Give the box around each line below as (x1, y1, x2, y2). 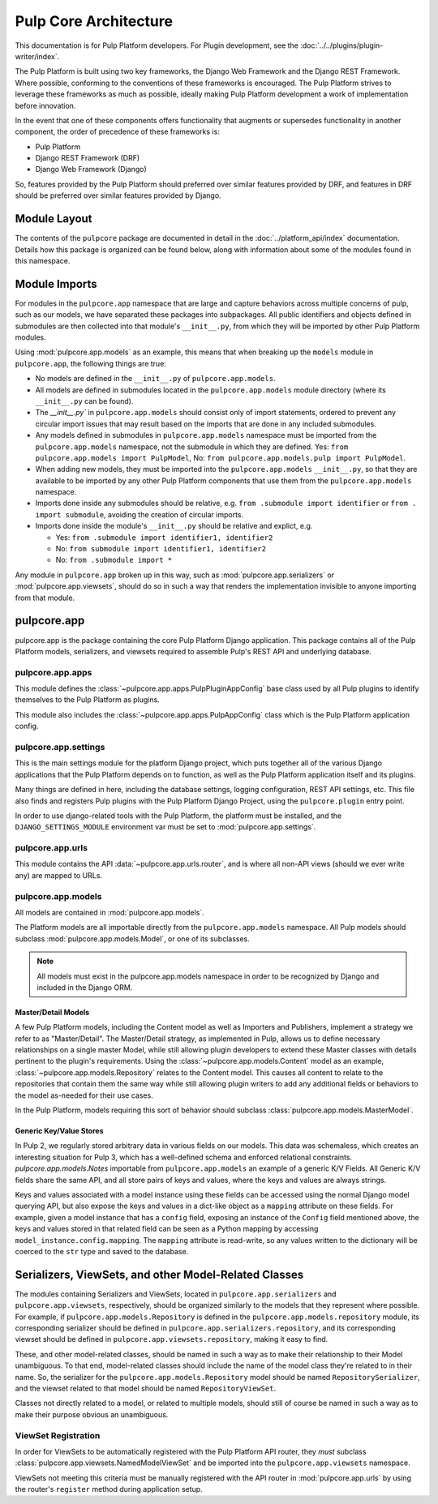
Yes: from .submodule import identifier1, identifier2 (55, 532, 273, 542)
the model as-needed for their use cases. (15, 1091, 153, 1100)
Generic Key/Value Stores (15, 1126, 104, 1136)
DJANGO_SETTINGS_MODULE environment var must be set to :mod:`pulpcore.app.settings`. (15, 822, 316, 832)
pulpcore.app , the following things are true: (15, 358, 166, 368)
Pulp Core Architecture (15, 12, 174, 30)
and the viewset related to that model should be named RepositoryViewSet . (15, 1383, 276, 1393)
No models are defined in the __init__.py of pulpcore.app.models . (35, 374, 276, 383)
